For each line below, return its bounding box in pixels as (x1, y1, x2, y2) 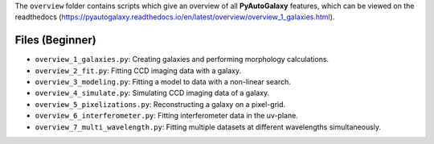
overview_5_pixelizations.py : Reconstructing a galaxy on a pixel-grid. (35, 99, 286, 109)
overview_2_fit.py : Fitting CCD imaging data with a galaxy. (35, 65, 242, 76)
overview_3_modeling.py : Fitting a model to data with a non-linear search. (35, 77, 291, 87)
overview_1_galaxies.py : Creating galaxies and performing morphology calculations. (35, 55, 330, 64)
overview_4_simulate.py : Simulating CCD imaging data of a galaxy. (35, 88, 269, 98)
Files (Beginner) (14, 33, 96, 47)
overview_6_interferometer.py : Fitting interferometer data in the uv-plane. (35, 111, 299, 121)
